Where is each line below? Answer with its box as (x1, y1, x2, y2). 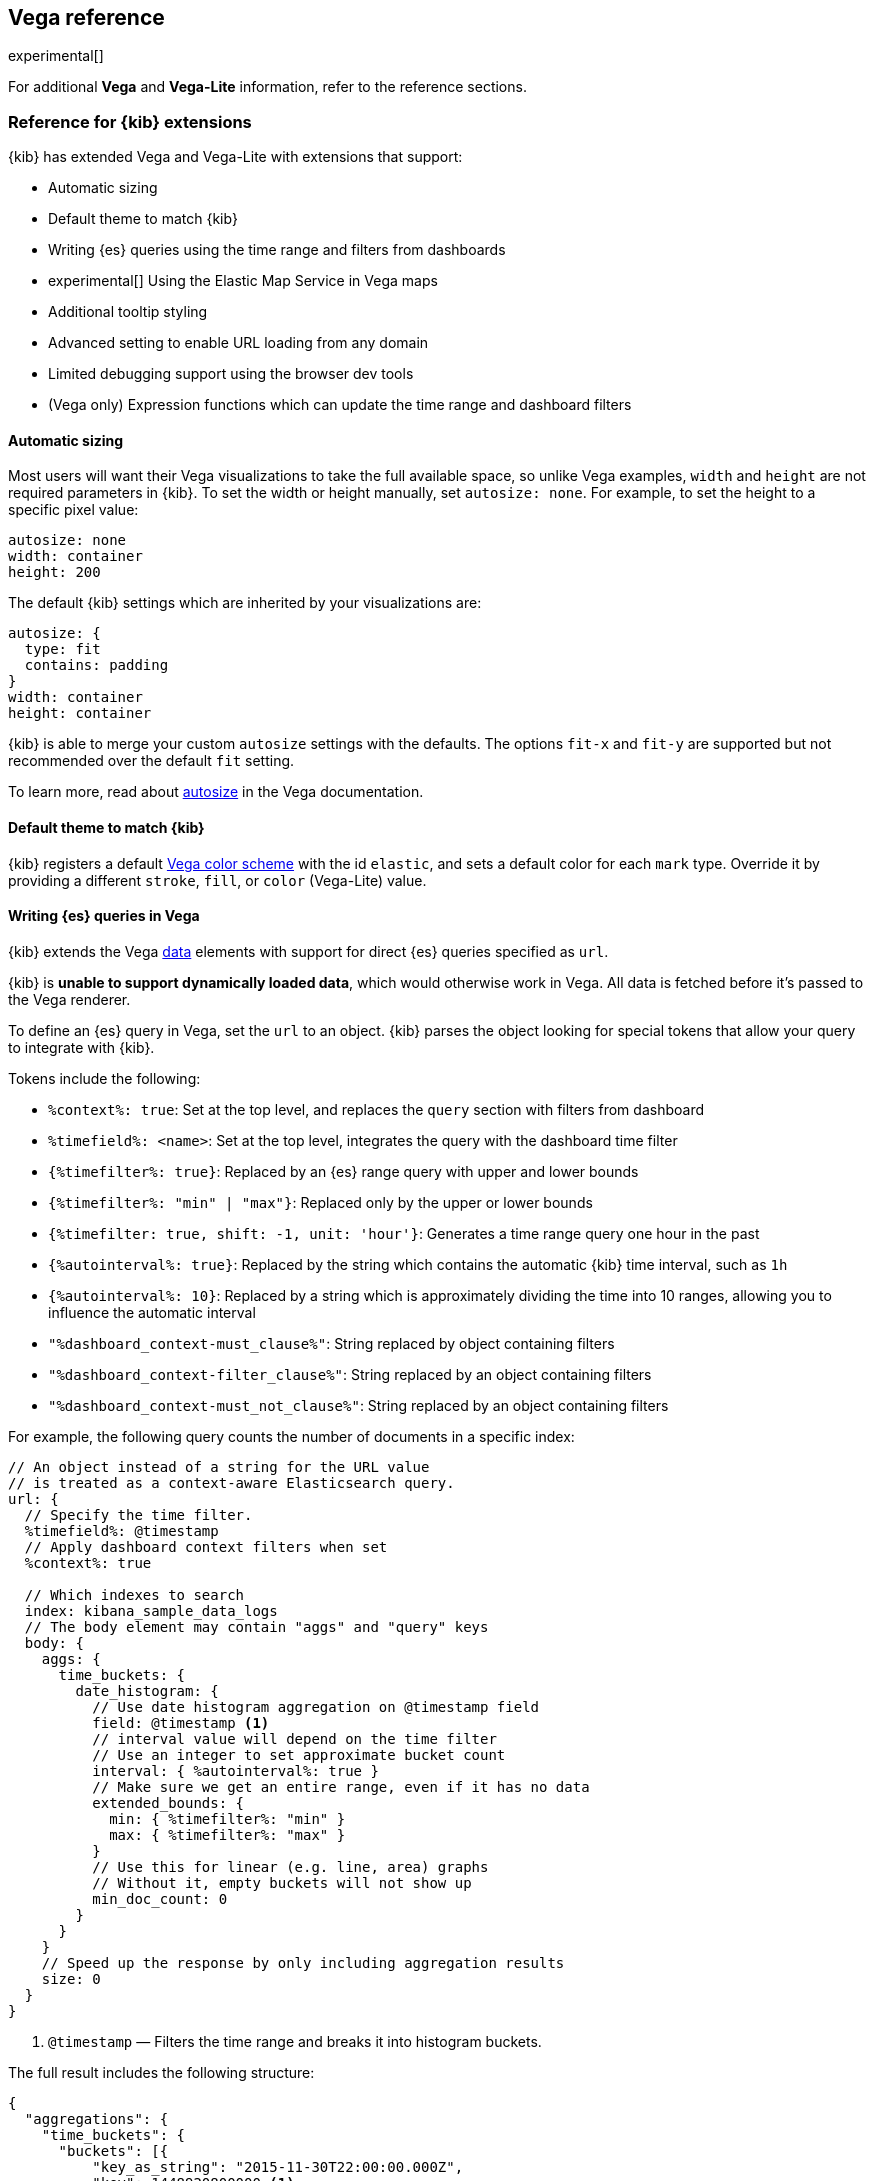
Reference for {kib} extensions (8, 111, 252, 132)
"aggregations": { (24, 2110, 169, 2127)
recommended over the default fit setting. (8, 752, 295, 770)
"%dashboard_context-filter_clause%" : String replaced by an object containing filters (48, 1365, 652, 1383)
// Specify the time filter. (24, 1506, 253, 1523)
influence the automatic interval (48, 1303, 256, 1321)
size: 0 (41, 1970, 101, 1987)
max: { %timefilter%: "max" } (109, 1826, 346, 1843)
